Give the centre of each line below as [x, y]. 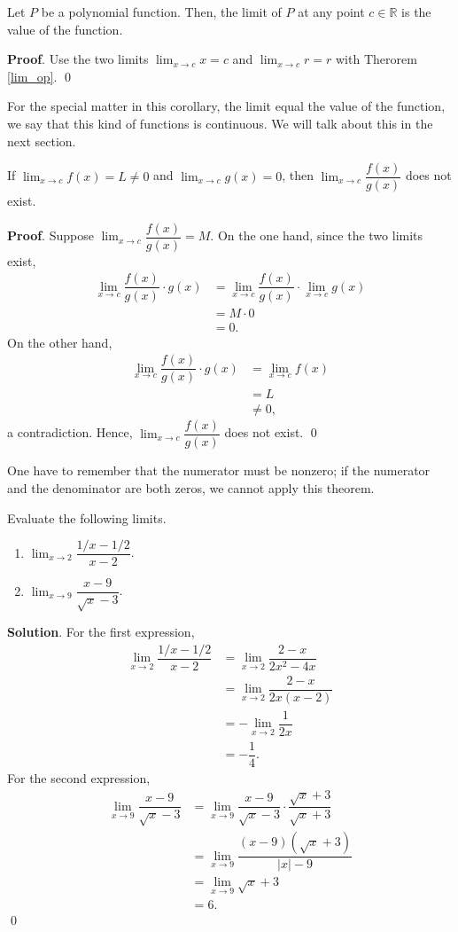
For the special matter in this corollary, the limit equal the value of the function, [226, 106]
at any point [331, 12]
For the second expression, [79, 778]
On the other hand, [60, 342]
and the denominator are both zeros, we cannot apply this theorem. [191, 488]
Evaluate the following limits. [87, 517]
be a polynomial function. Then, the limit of [161, 12]
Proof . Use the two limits [78, 59]
